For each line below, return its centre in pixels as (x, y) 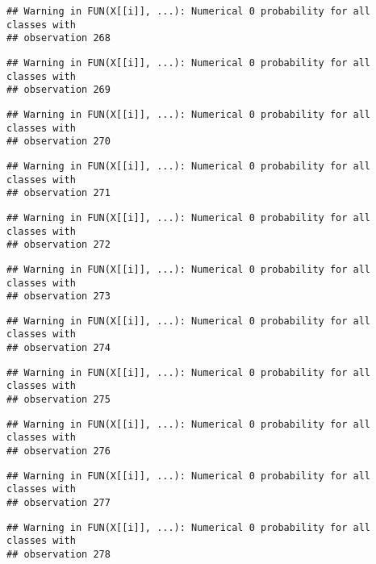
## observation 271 (58, 193)
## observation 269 (58, 90)
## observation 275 (58, 400)
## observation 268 (58, 38)
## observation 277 (58, 503)
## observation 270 (58, 142)
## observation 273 (58, 297)
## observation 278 (58, 554)
